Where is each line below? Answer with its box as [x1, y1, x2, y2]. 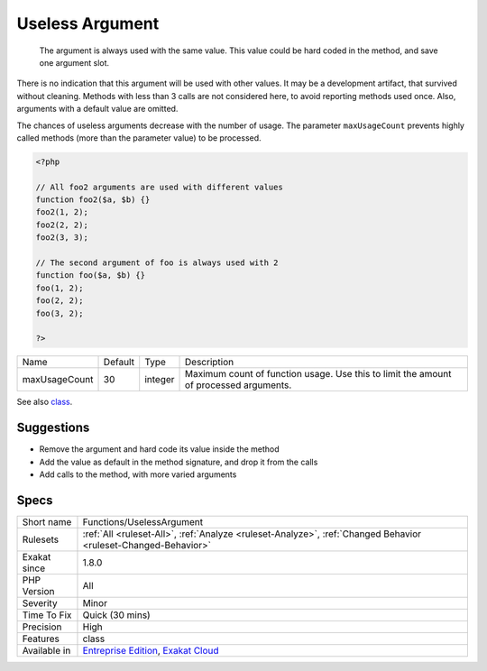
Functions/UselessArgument [82, 515, 203, 528]
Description [185, 356, 234, 369]
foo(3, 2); [35, 308, 84, 318]
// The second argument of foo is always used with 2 [35, 258, 279, 268]
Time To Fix [22, 609, 72, 621]
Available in [22, 644, 71, 657]
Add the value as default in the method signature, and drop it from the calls [39, 456, 318, 467]
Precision [22, 620, 62, 633]
